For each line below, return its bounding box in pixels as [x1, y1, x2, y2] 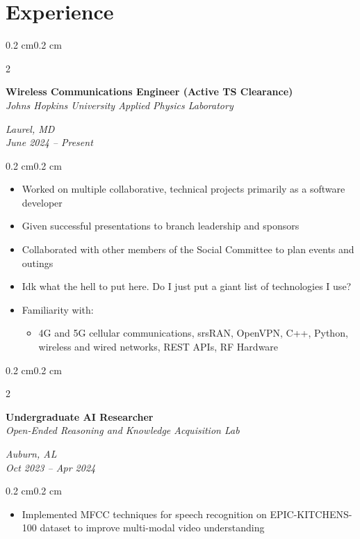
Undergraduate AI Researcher [6, 409, 154, 424]
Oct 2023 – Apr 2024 [6, 460, 96, 474]
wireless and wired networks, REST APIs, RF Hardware [38, 339, 279, 354]
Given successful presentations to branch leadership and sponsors [22, 218, 300, 233]
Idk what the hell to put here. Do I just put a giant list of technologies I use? [22, 279, 352, 293]
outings [22, 255, 54, 270]
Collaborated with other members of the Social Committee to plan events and [22, 242, 354, 257]
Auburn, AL [6, 447, 57, 460]
